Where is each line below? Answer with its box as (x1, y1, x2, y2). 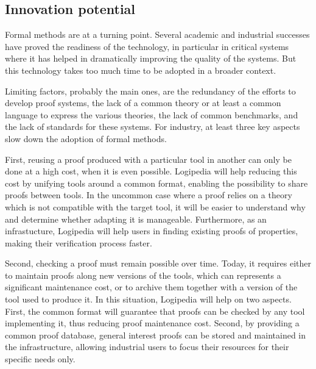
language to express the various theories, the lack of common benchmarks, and (5, 108, 298, 121)
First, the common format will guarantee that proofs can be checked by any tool (5, 304, 305, 317)
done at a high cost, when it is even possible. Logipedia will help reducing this (5, 165, 297, 177)
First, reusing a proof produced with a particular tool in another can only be (5, 152, 292, 165)
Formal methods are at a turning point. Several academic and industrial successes (5, 28, 310, 41)
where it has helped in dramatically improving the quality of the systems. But (5, 52, 297, 65)
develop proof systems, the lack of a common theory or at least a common (5, 96, 281, 109)
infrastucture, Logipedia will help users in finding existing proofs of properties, (5, 224, 298, 237)
